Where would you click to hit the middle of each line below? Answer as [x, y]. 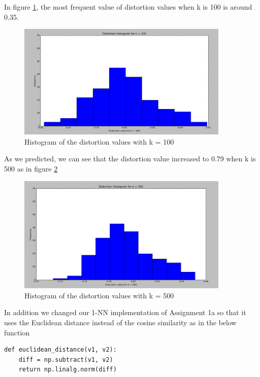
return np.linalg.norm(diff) [68, 370]
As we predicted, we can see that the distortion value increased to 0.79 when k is [130, 159]
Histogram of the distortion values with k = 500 [99, 295]
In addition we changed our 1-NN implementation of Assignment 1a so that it [125, 312]
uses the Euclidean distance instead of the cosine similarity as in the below [120, 322]
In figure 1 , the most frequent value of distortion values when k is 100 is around [128, 7]
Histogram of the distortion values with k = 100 [99, 141]
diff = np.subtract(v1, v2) [66, 359]
